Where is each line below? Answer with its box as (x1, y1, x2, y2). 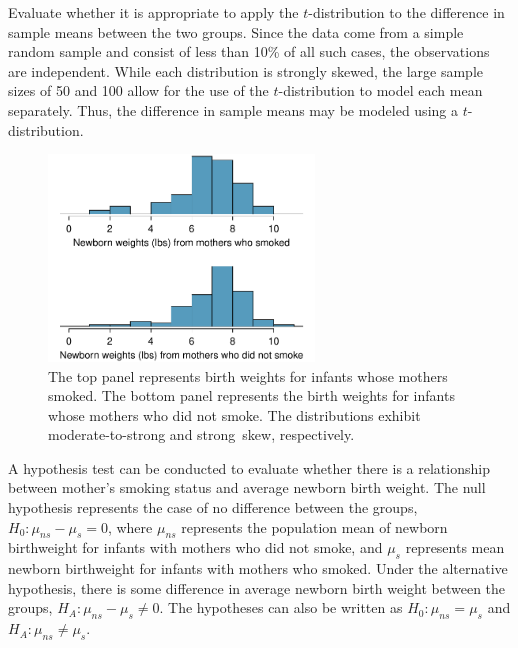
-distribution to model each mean (278, 80, 483, 101)
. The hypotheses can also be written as (159, 597, 403, 618)
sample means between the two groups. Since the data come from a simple (8, 21, 464, 42)
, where (107, 516, 153, 537)
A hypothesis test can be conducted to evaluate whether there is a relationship (8, 457, 490, 478)
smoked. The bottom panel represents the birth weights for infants (48, 385, 455, 406)
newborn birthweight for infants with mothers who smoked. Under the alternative (8, 558, 508, 579)
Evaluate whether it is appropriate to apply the (8, 2, 299, 22)
